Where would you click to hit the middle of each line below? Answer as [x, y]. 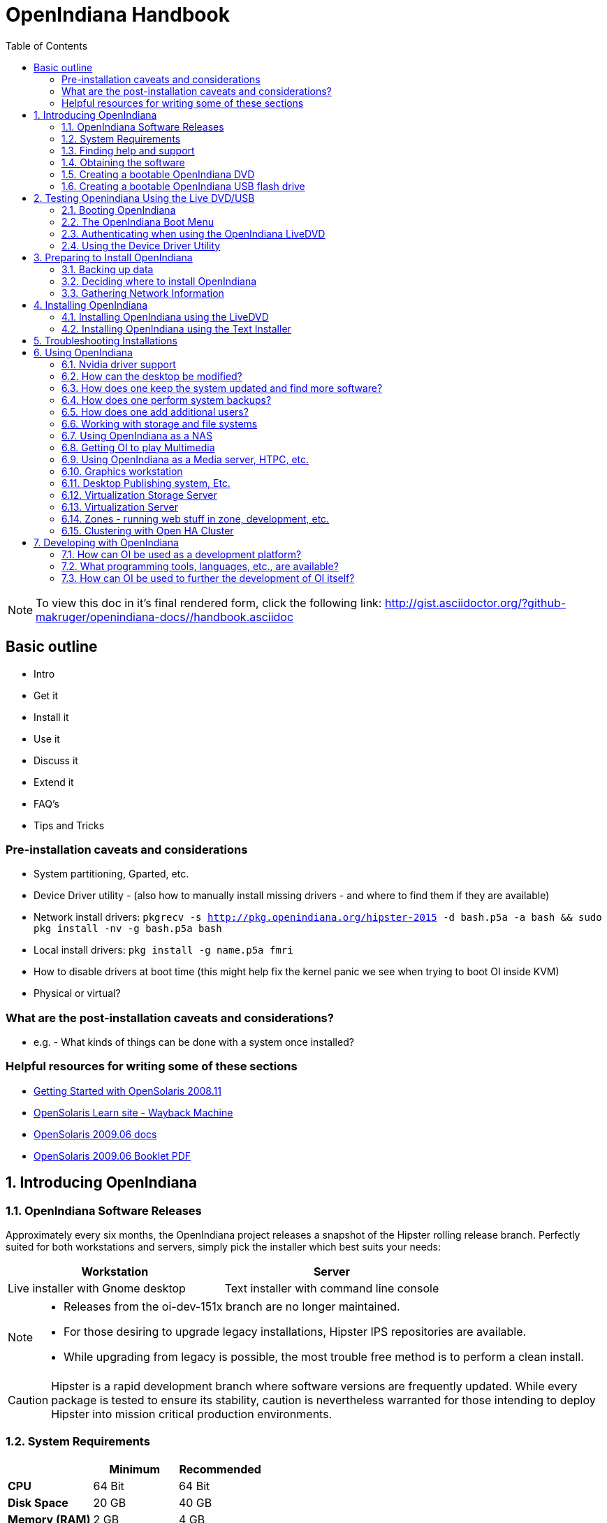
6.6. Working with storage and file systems [160, 423]
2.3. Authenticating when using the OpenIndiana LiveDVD [193, 233]
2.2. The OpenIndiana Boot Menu [138, 221]
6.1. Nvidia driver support [119, 364]
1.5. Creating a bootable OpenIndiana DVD [158, 174]
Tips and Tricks [69, 825]
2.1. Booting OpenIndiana [119, 210]
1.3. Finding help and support [128, 150]
